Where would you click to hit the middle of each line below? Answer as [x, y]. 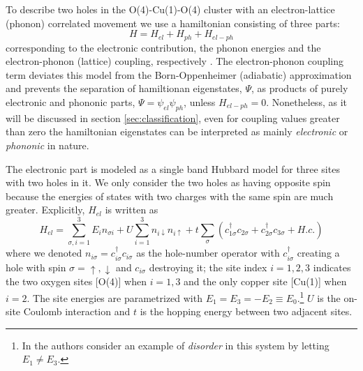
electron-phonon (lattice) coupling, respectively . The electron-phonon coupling [175, 61]
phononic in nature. [47, 145]
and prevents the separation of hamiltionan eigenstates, [124, 88]
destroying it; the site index [208, 267]
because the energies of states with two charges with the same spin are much [170, 196]
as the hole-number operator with [208, 253]
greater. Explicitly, [45, 210]
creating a [318, 253]
